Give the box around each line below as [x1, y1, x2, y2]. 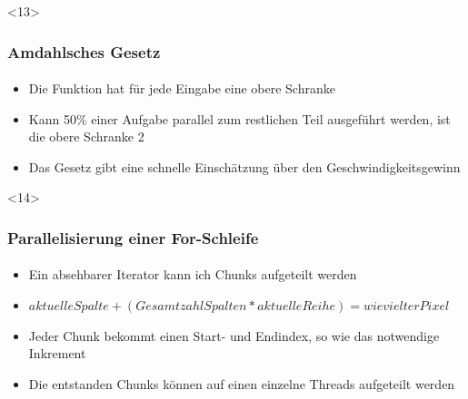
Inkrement [28, 344, 86, 363]
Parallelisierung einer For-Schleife [7, 226, 259, 248]
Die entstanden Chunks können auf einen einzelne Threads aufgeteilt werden [28, 374, 455, 393]
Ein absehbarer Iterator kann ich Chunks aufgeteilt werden [28, 265, 357, 284]
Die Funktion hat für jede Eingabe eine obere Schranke [28, 79, 335, 98]
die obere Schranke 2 [28, 127, 144, 146]
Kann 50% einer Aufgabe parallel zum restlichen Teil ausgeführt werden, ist [28, 109, 451, 128]
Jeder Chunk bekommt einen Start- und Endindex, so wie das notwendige [28, 326, 440, 345]
